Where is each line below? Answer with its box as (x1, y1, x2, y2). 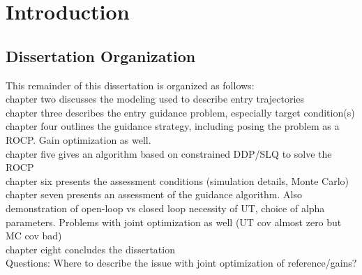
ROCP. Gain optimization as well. (6, 132, 151, 147)
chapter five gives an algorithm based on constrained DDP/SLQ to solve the (6, 146, 332, 161)
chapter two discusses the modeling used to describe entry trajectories (6, 91, 305, 106)
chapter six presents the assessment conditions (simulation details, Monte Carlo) (6, 173, 349, 188)
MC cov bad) (6, 228, 62, 243)
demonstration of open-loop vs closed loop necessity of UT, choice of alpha (6, 200, 325, 215)
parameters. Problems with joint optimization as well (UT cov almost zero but (6, 214, 342, 229)
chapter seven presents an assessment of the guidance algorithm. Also (6, 187, 302, 202)
